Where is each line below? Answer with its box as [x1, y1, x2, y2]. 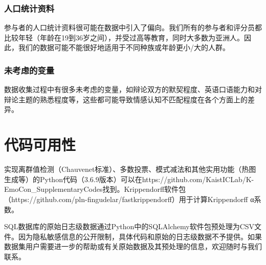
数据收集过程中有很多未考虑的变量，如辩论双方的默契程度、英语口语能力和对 [4, 84, 262, 95]
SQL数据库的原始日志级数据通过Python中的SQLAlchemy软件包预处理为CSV [4, 221, 255, 232]
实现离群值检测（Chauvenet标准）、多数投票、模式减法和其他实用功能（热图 [4, 164, 256, 174]
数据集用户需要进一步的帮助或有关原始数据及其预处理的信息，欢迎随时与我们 [4, 241, 262, 252]
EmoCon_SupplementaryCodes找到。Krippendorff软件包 [4, 184, 186, 194]
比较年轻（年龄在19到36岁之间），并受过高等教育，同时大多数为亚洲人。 [4, 32, 244, 42]
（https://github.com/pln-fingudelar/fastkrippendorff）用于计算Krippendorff [4, 193, 248, 204]
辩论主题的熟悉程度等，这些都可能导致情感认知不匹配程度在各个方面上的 [4, 94, 248, 104]
